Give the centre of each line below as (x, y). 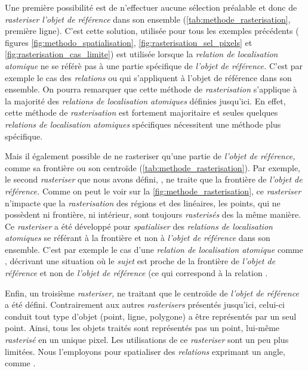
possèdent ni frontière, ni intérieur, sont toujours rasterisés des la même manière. (153, 214)
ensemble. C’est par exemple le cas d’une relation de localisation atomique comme (154, 249)
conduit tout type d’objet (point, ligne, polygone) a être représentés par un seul (151, 316)
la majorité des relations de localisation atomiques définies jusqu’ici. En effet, (145, 101)
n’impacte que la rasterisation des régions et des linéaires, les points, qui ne (143, 202)
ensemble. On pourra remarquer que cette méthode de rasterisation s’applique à (151, 89)
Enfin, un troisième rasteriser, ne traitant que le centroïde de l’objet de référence (152, 293)
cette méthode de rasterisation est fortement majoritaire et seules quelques (141, 112)
